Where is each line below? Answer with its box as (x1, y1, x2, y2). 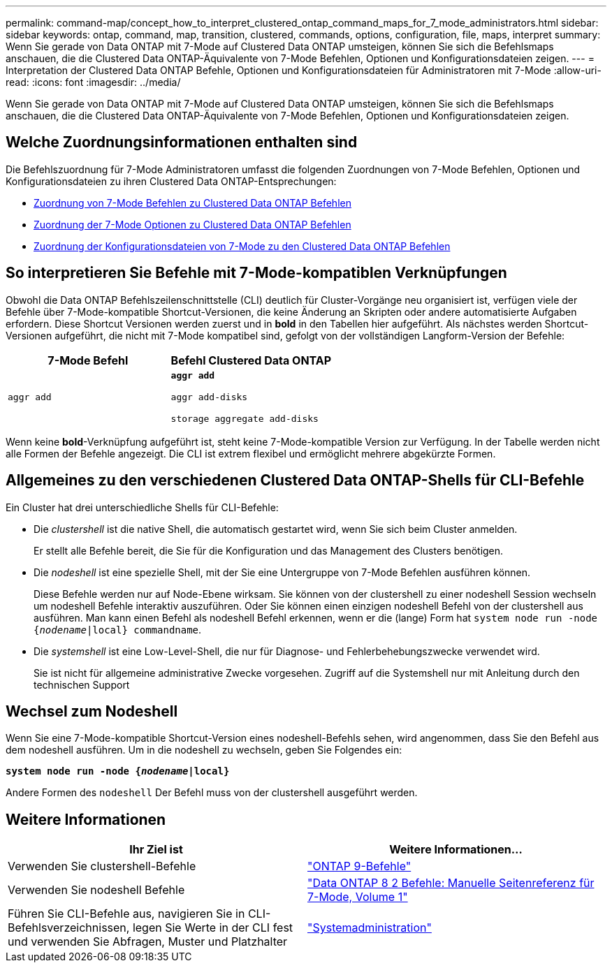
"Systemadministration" (307, 921, 432, 935)
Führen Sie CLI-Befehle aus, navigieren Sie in (8, 907, 245, 921)
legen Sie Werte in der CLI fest (132, 921, 293, 935)
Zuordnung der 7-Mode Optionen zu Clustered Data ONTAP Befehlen (34, 218, 351, 230)
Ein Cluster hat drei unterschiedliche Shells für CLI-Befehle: (6, 501, 279, 513)
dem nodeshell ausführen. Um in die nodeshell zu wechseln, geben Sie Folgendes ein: (6, 744, 402, 756)
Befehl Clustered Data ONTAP (170, 353, 332, 367)
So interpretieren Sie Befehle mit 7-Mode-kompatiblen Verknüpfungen (6, 264, 507, 282)
